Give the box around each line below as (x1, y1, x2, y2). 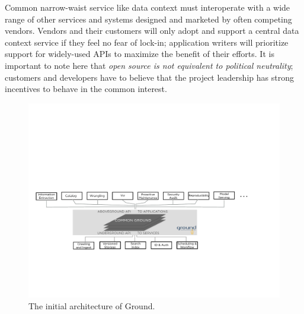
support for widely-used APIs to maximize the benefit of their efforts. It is (5, 47, 274, 60)
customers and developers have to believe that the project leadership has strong (5, 71, 294, 83)
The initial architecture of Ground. (28, 299, 155, 312)
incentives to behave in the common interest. (5, 83, 167, 95)
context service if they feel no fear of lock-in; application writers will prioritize (5, 36, 289, 48)
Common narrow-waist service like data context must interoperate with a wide (5, 1, 290, 13)
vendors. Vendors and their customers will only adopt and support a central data (5, 24, 299, 37)
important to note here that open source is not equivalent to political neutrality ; (5, 59, 293, 71)
